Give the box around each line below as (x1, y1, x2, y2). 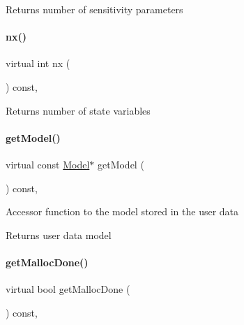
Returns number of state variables (6, 103, 151, 117)
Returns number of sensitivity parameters (6, 2, 183, 16)
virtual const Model (6, 157, 90, 171)
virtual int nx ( (6, 56, 70, 71)
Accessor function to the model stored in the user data (6, 204, 239, 219)
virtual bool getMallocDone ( (6, 282, 130, 296)
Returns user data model (6, 227, 112, 242)
